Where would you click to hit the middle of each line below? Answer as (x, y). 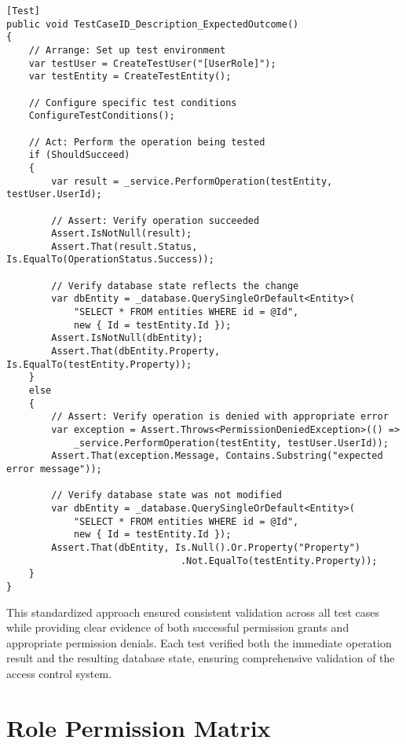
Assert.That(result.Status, (124, 246)
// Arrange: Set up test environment (127, 50)
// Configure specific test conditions (133, 103)
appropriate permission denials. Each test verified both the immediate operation (199, 642)
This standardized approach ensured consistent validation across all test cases (193, 612)
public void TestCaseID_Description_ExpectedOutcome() (153, 24)
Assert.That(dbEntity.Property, (136, 352)
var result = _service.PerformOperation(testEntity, (192, 181)
